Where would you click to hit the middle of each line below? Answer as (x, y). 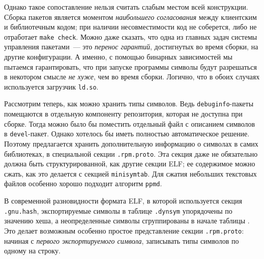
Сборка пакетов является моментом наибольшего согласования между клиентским (130, 17)
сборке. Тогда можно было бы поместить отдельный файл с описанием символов (130, 123)
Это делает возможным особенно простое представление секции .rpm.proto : (124, 230)
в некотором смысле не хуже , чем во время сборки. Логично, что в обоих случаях (132, 77)
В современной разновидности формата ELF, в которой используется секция (123, 201)
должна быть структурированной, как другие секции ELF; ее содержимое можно (130, 164)
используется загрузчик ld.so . (51, 86)
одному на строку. (32, 251)
